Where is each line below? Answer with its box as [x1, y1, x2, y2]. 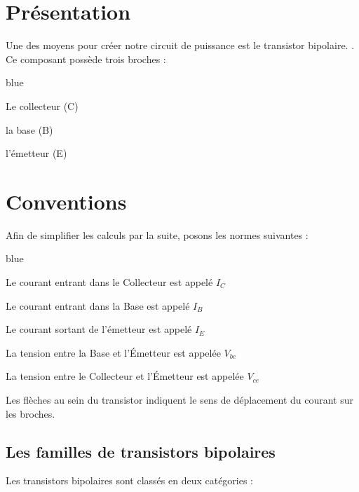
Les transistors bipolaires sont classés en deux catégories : [6, 473, 254, 488]
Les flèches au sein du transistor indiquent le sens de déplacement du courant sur [6, 392, 353, 406]
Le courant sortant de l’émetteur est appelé [6, 322, 192, 336]
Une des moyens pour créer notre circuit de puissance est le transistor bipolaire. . [6, 38, 355, 53]
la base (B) [6, 122, 53, 137]
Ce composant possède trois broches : [6, 51, 166, 66]
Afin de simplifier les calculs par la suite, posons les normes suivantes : [6, 227, 309, 242]
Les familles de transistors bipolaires [6, 440, 276, 462]
